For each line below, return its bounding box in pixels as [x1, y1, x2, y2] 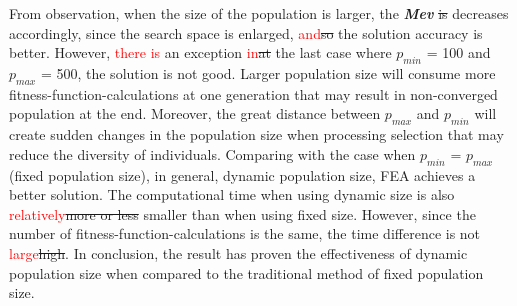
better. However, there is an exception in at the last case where [9, 42, 392, 63]
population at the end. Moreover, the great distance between [9, 103, 381, 124]
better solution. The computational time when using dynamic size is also [9, 184, 455, 205]
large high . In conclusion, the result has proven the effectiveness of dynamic [9, 242, 468, 263]
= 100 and [426, 42, 491, 63]
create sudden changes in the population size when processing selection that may [9, 124, 504, 145]
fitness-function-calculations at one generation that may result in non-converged [9, 83, 498, 104]
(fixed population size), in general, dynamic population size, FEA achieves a [9, 164, 476, 185]
